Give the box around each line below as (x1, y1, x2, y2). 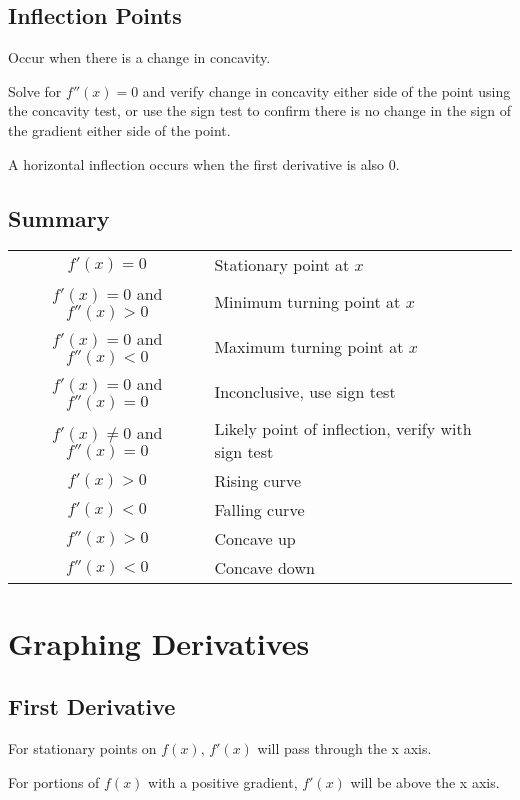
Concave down (214, 556, 315, 580)
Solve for (8, 80, 62, 101)
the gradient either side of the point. (8, 119, 231, 140)
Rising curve (214, 469, 301, 493)
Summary (8, 202, 110, 233)
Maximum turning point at (214, 335, 404, 359)
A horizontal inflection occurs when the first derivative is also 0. (8, 153, 400, 174)
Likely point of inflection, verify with (214, 417, 472, 441)
